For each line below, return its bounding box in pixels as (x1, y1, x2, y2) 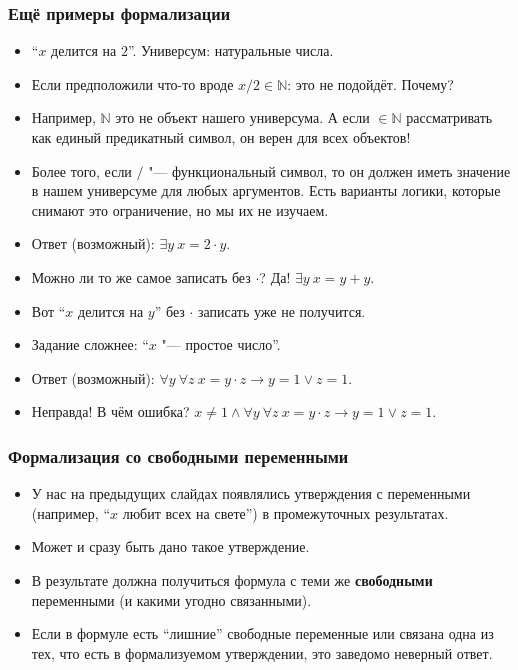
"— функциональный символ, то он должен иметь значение (148, 160, 511, 181)
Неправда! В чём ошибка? (31, 401, 190, 422)
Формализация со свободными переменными (8, 443, 349, 468)
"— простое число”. (161, 334, 281, 355)
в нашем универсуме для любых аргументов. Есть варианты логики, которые (31, 180, 501, 201)
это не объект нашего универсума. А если (115, 107, 370, 128)
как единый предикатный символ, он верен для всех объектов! (31, 127, 411, 147)
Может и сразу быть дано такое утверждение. (31, 536, 310, 557)
